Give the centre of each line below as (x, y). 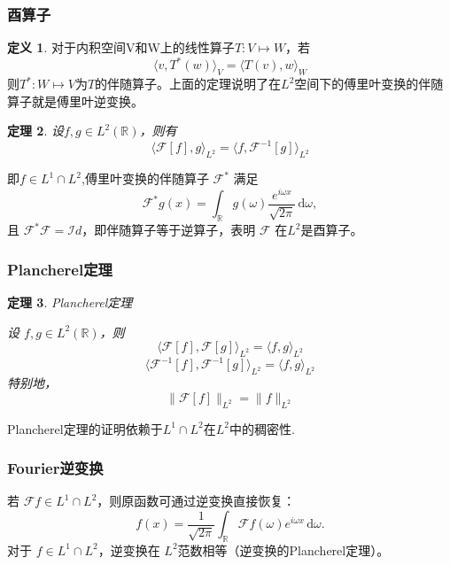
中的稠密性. (262, 428)
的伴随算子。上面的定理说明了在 (188, 84)
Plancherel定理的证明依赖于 (85, 428)
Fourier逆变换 (55, 468)
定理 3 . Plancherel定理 (70, 302)
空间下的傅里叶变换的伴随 (369, 84)
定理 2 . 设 (35, 131)
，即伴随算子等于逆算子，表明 (169, 230)
